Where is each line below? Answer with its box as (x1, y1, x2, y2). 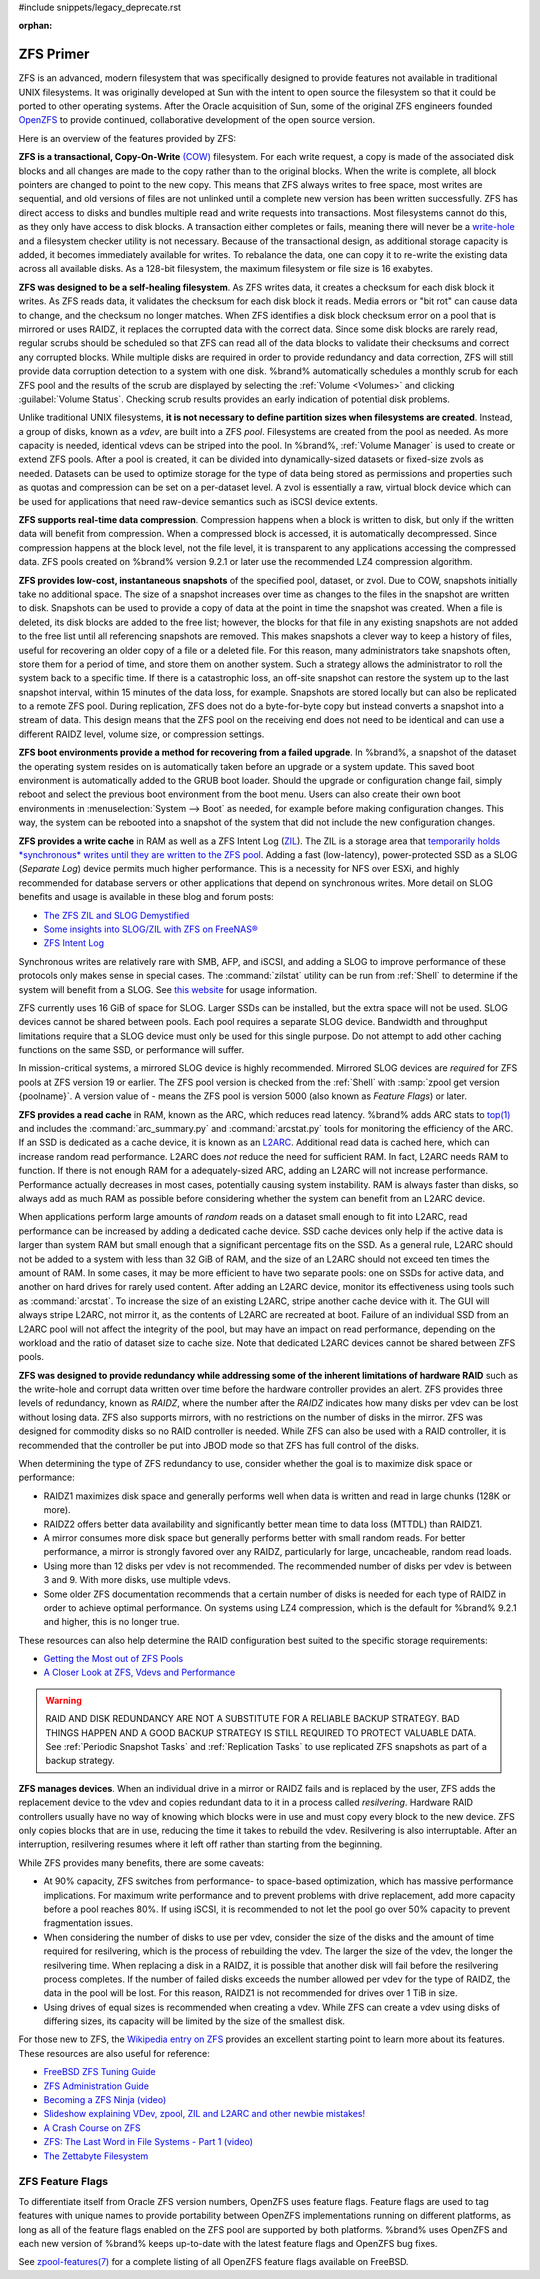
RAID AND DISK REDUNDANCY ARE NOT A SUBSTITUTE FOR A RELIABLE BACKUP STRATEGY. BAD (45, 1713, 460, 1725)
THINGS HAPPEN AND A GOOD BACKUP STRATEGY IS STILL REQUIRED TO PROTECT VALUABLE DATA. (45, 1726, 477, 1739)
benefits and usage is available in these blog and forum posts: (18, 891, 274, 903)
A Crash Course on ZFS (43, 2121, 141, 2134)
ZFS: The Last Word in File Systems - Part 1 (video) (43, 2136, 254, 2148)
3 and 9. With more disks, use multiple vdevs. (43, 1574, 231, 1586)
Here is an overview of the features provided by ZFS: (18, 132, 237, 144)
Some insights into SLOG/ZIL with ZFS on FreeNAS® (43, 923, 259, 935)
